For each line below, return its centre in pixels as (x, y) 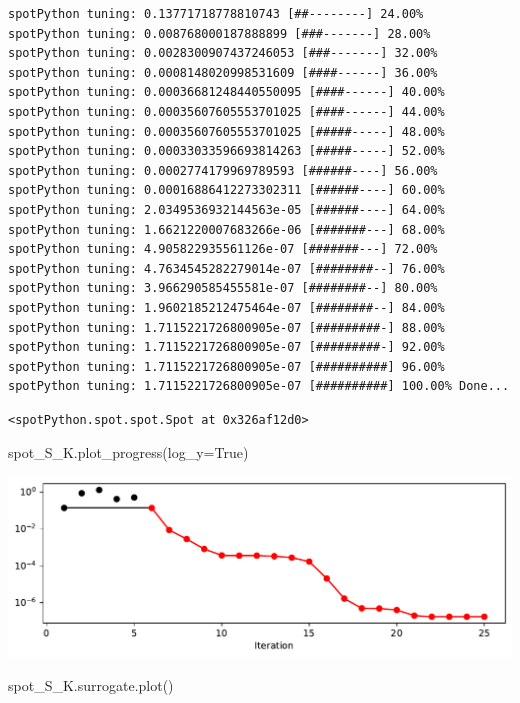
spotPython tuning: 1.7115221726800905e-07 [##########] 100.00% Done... (259, 386)
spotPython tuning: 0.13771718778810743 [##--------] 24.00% (216, 14)
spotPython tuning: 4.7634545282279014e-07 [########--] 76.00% (226, 268)
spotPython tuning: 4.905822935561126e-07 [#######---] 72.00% (223, 249)
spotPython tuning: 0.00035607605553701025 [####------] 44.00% (226, 111)
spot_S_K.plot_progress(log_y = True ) (128, 452)
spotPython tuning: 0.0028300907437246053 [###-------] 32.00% (223, 53)
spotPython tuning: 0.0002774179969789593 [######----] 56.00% (223, 170)
